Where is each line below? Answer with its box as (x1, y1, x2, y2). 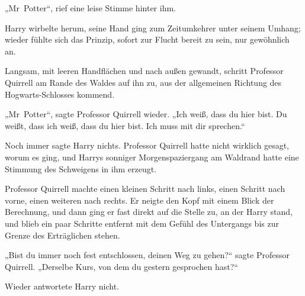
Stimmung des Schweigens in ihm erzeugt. (5, 162, 157, 175)
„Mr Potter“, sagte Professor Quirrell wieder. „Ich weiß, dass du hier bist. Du (5, 108, 287, 120)
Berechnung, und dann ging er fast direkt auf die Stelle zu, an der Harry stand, (5, 205, 293, 218)
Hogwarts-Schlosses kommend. (5, 88, 115, 100)
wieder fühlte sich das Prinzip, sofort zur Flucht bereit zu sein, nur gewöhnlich (5, 33, 290, 46)
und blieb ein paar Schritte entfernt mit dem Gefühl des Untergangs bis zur (5, 217, 279, 229)
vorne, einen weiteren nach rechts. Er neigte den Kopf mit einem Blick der (5, 194, 274, 206)
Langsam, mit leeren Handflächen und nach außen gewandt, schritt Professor (5, 65, 284, 77)
